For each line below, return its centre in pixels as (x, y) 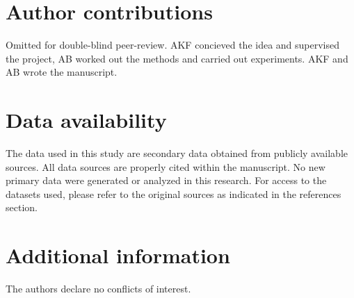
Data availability (86, 120)
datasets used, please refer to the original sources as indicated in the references (174, 193)
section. (22, 207)
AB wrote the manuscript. (62, 72)
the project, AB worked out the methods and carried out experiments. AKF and (177, 58)
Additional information (118, 255)
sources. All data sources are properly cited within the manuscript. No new (166, 166)
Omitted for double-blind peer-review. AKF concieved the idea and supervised (173, 45)
